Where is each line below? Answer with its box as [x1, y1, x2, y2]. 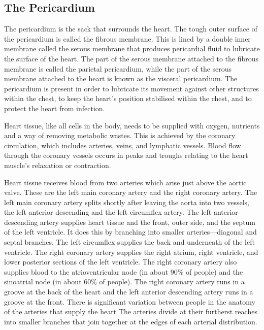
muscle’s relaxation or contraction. [4, 159, 111, 170]
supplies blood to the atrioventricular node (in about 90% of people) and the [4, 266, 243, 277]
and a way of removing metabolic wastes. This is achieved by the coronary [4, 130, 236, 141]
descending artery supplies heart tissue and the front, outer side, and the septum [4, 216, 256, 227]
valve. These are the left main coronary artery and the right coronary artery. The [4, 187, 257, 197]
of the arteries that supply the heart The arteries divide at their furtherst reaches [4, 306, 257, 317]
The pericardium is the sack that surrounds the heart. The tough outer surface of [4, 23, 257, 34]
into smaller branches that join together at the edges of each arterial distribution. [4, 316, 257, 326]
